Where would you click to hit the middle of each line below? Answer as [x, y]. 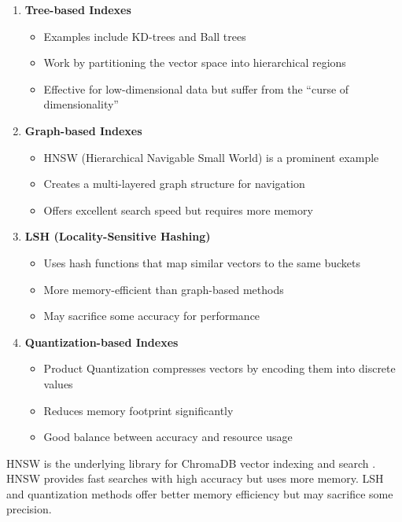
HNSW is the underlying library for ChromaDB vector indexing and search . [191, 463]
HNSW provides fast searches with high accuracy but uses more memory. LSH [195, 478]
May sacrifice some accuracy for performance [152, 316]
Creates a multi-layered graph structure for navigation [174, 184]
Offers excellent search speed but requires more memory [178, 210]
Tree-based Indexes [78, 9]
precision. [29, 509]
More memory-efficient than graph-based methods [164, 289]
